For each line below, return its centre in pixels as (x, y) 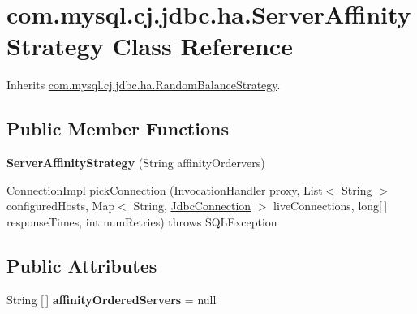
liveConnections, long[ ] (331, 206)
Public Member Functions (118, 129)
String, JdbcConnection (192, 206)
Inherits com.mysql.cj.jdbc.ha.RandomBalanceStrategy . (144, 85)
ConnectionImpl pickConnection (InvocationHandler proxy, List (165, 189)
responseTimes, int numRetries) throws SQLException (142, 221)
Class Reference (202, 46)
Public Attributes (82, 265)
